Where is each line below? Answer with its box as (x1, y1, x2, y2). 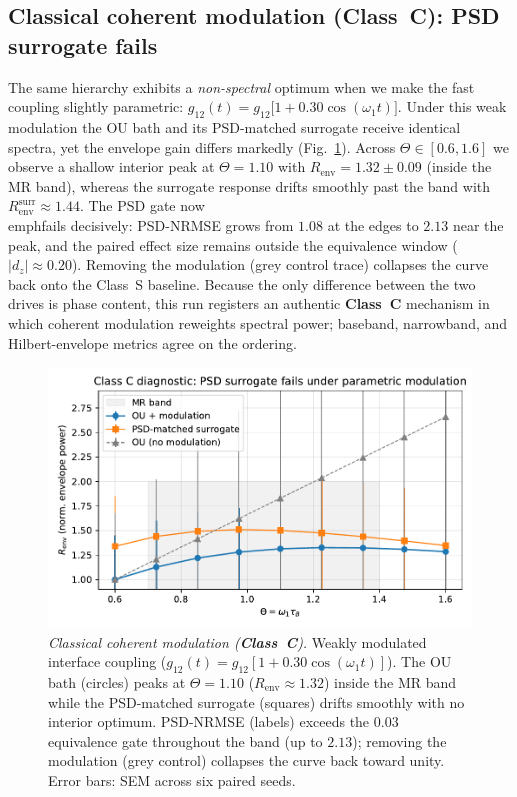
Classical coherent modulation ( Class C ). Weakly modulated (48, 631, 427, 652)
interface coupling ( (48, 651, 167, 672)
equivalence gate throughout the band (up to (48, 730, 323, 751)
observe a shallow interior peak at (8, 156, 215, 177)
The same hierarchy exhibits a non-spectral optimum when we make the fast (8, 76, 475, 97)
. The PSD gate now (79, 195, 205, 216)
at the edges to (327, 214, 419, 235)
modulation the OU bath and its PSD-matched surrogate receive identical (8, 116, 461, 137)
